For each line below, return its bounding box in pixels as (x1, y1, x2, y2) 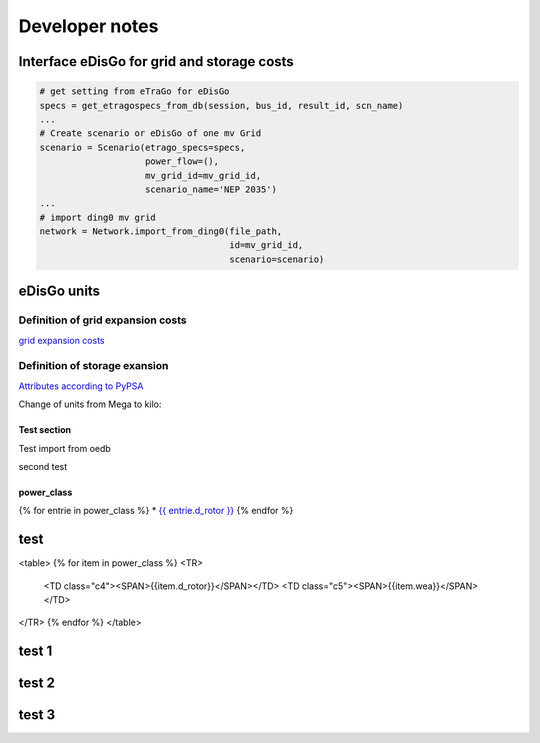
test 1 (18, 643, 53, 660)
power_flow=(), (145, 156, 220, 167)
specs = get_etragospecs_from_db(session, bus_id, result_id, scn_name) (39, 100, 404, 111)
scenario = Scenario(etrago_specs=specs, (39, 141, 246, 153)
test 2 (18, 675, 55, 692)
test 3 (18, 706, 55, 724)
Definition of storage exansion (18, 359, 169, 373)
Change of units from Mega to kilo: (18, 398, 162, 410)
